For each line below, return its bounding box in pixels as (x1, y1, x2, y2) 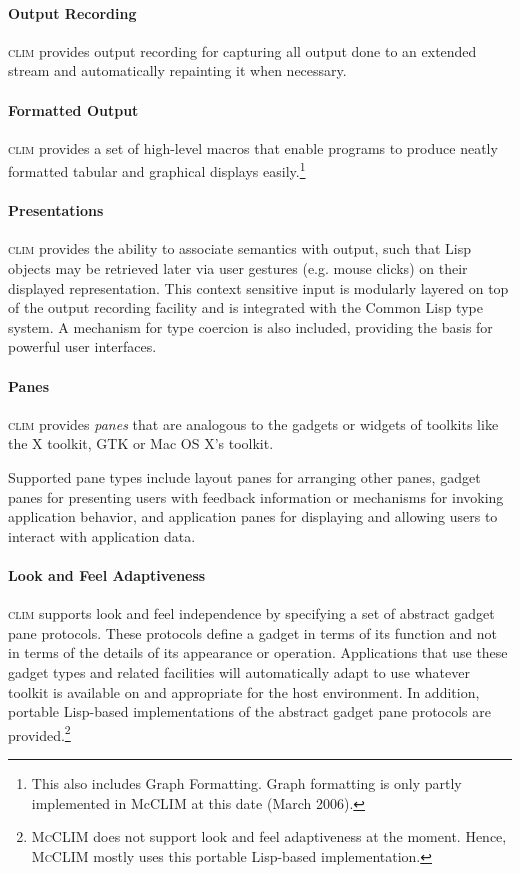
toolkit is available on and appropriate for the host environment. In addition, (8, 681, 480, 702)
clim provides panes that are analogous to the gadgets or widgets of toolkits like (8, 413, 499, 434)
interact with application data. (8, 525, 196, 546)
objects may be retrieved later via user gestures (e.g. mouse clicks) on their (8, 258, 468, 279)
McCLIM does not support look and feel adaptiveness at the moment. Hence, (31, 826, 507, 847)
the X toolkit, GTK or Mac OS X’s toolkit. (8, 433, 274, 454)
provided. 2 (8, 721, 71, 745)
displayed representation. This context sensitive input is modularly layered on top (8, 277, 509, 298)
